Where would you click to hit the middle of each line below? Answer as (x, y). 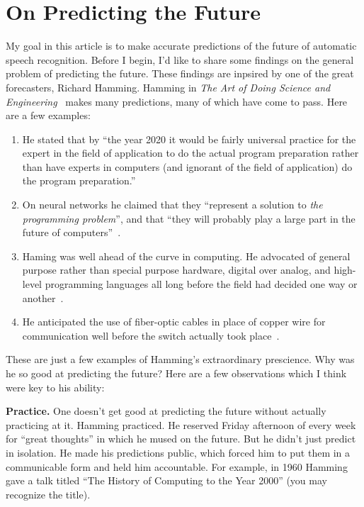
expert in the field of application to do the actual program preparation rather (190, 153)
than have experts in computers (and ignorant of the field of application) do (187, 166)
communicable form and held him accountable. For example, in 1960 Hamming (177, 466)
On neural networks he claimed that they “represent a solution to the (172, 205)
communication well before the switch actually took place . (151, 335)
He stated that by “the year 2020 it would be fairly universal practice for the (189, 139)
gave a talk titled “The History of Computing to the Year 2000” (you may (166, 480)
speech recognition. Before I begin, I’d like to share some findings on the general (180, 59)
